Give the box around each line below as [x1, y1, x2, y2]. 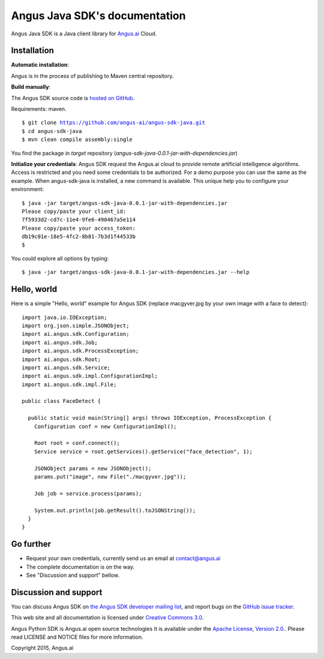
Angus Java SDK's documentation [11, 9, 186, 22]
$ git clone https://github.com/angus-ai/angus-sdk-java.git [22, 119, 205, 126]
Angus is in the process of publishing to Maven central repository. [11, 72, 174, 79]
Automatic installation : [11, 61, 69, 68]
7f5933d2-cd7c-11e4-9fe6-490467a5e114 [22, 216, 136, 223]
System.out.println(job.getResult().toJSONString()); [34, 507, 196, 514]
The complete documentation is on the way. [26, 563, 135, 570]
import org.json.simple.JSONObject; [22, 322, 130, 329]
